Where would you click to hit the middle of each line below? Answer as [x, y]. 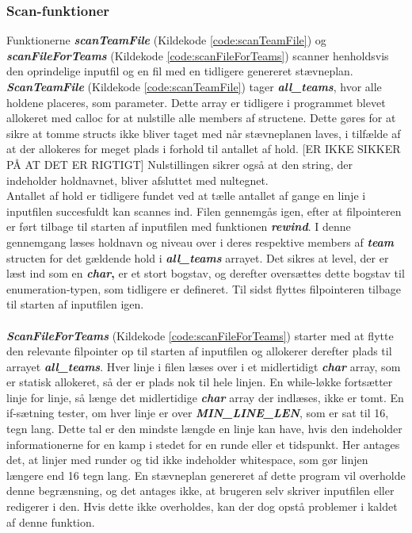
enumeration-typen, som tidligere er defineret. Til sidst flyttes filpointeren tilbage [204, 288]
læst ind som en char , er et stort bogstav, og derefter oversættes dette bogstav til [206, 273]
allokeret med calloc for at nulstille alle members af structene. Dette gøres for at [201, 118]
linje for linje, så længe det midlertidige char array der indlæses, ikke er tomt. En [205, 397]
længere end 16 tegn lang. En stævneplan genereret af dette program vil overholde [206, 475]
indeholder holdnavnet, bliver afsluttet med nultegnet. [137, 180]
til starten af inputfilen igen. [75, 304]
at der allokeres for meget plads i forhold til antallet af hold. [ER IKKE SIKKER [204, 149]
